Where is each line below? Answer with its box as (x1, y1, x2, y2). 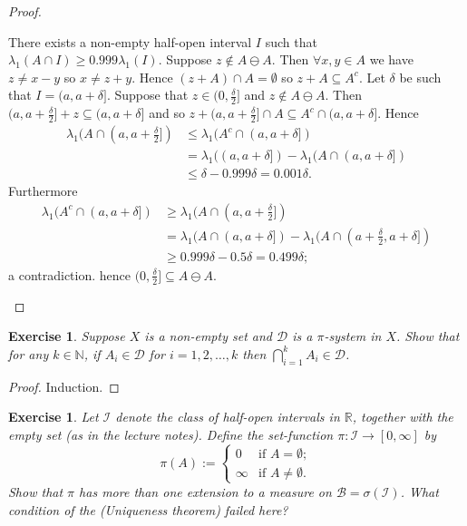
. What (400, 482, 439, 501)
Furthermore (8, 181, 78, 200)
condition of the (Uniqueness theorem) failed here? (8, 500, 288, 519)
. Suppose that (106, 85, 189, 104)
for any (8, 344, 49, 363)
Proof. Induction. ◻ (8, 376, 120, 395)
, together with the (352, 407, 453, 426)
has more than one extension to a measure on (79, 482, 332, 501)
